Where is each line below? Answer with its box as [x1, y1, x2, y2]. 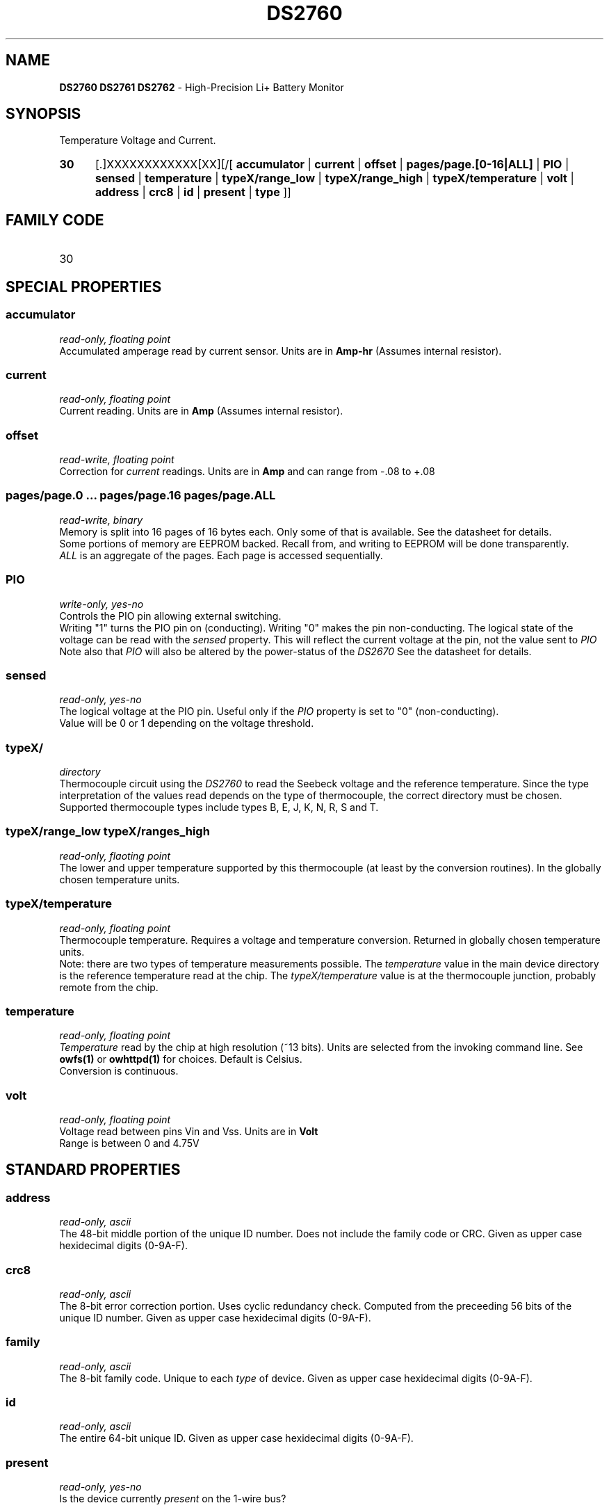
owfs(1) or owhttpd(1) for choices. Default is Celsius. [59, 1053, 302, 1066]
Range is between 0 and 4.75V [59, 1137, 200, 1149]
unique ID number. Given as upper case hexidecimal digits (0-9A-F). [59, 1311, 371, 1324]
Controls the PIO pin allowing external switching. [59, 609, 282, 622]
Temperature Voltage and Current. [59, 134, 216, 147]
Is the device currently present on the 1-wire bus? [59, 1493, 286, 1505]
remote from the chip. [59, 981, 159, 993]
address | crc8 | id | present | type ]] [95, 185, 291, 200]
